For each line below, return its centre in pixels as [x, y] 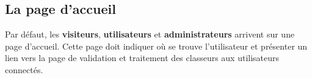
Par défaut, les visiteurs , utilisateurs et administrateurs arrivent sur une [150, 34]
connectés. [24, 69]
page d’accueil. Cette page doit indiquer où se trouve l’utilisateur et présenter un [156, 46]
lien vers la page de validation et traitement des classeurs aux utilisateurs [142, 58]
